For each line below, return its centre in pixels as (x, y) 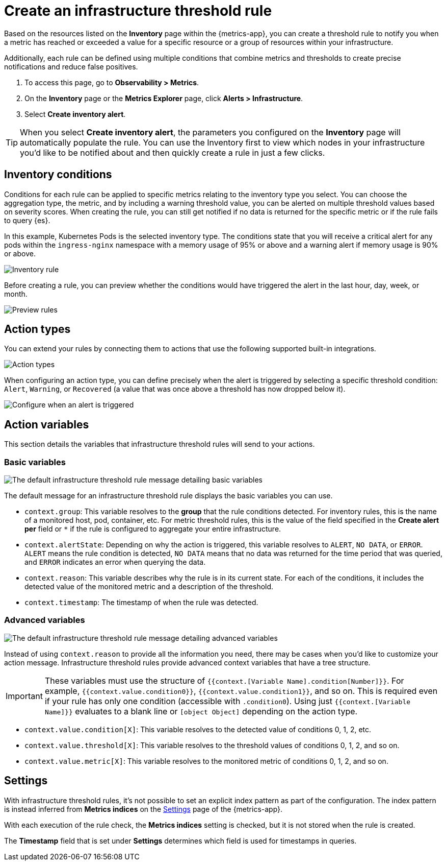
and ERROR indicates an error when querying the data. (115, 562)
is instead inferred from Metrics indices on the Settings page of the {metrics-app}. (143, 809)
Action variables (47, 424)
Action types (37, 329)
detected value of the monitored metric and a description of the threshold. (149, 587)
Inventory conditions (58, 175)
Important (24, 696)
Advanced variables (45, 620)
